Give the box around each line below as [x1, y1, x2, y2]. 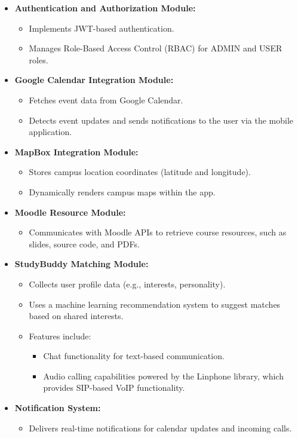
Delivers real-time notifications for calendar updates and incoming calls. [29, 421, 292, 434]
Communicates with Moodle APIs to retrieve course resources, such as [29, 226, 287, 238]
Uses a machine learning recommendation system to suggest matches [29, 298, 281, 310]
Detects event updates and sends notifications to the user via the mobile [29, 114, 294, 126]
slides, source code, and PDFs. [29, 237, 140, 250]
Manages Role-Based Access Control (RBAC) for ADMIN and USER [29, 42, 282, 54]
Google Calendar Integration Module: [14, 73, 174, 86]
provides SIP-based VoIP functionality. [43, 381, 185, 394]
